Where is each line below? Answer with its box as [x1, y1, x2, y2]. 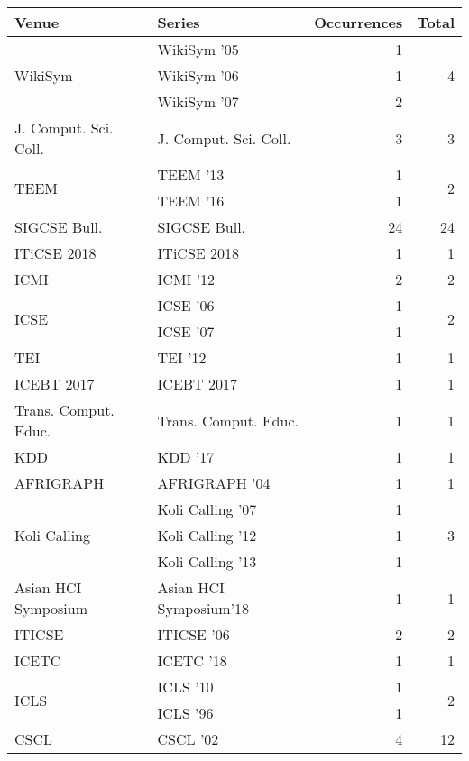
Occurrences [314, 12, 403, 32]
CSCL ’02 [157, 729, 219, 749]
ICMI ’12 [157, 269, 216, 289]
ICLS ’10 [157, 676, 214, 697]
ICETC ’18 [157, 650, 227, 671]
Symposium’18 [157, 598, 250, 619]
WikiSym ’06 [157, 65, 239, 86]
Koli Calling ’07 [157, 499, 257, 519]
